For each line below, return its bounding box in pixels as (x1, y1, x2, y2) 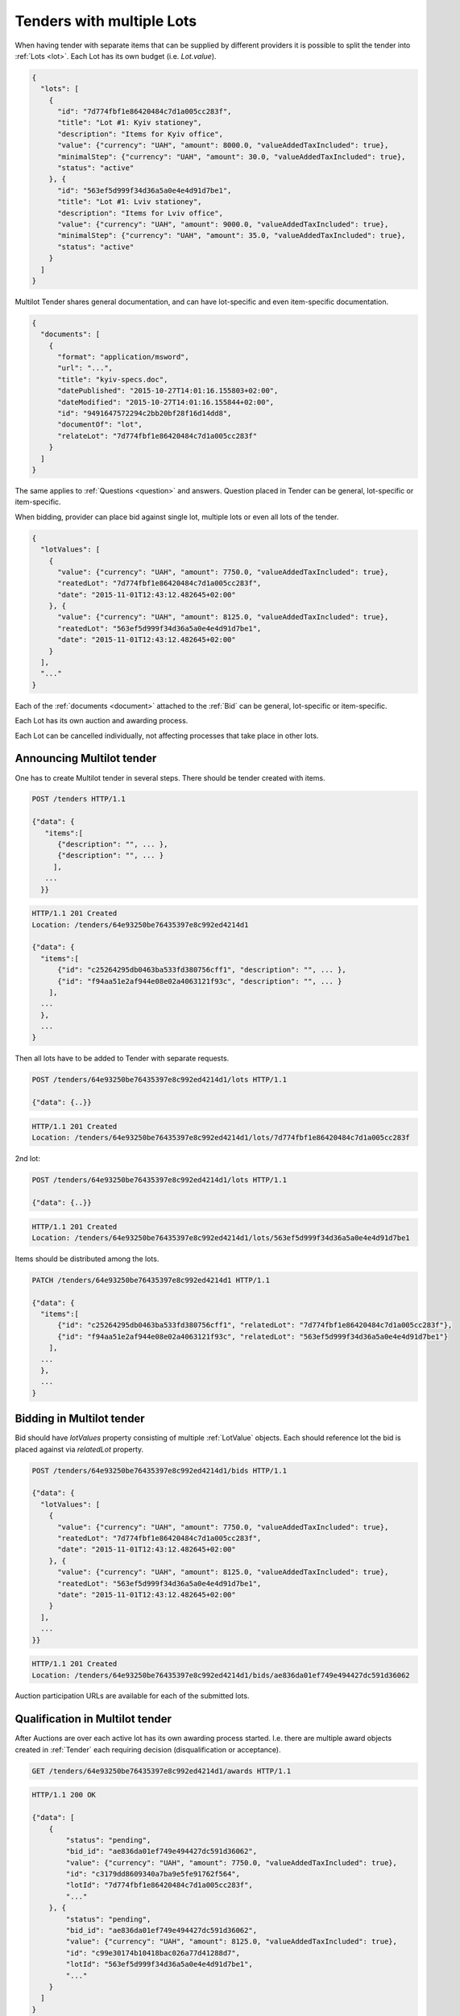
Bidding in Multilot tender (15, 1412, 145, 1426)
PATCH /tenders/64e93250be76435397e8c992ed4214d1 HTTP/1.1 (31, 1275, 270, 1285)
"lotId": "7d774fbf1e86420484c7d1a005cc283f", (65, 1881, 253, 1890)
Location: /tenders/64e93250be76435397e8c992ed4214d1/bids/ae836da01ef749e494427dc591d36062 (31, 1670, 410, 1680)
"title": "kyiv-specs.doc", (57, 375, 168, 384)
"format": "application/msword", (57, 352, 189, 362)
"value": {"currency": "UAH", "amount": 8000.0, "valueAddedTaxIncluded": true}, (57, 141, 389, 150)
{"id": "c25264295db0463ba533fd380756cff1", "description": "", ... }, (57, 965, 346, 975)
